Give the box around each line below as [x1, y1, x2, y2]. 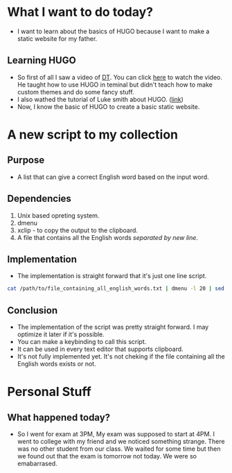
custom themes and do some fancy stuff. [17, 87, 134, 96]
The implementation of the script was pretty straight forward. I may [17, 323, 209, 332]
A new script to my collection [7, 126, 179, 142]
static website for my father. [17, 34, 98, 42]
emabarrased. [17, 459, 57, 468]
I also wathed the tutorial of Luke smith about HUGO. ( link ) [17, 95, 184, 103]
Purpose [7, 154, 45, 166]
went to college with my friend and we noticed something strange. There [17, 438, 225, 446]
